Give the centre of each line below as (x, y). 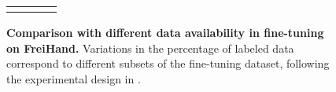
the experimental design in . (74, 78)
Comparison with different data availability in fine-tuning (165, 32)
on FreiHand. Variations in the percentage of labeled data (150, 48)
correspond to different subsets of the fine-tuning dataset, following (168, 63)
